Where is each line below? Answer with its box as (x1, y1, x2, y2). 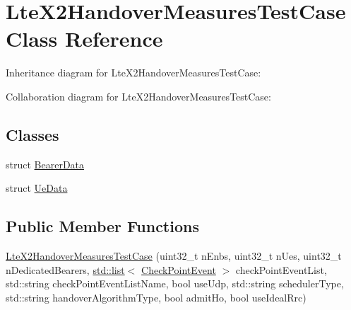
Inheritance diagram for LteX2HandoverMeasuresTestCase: (6, 65, 261, 80)
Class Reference (6, 24, 163, 53)
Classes (6, 123, 59, 145)
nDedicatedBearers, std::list (6, 262, 125, 277)
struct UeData (6, 180, 68, 195)
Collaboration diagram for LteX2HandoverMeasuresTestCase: (6, 88, 271, 103)
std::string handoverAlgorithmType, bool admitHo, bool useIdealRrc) (6, 289, 307, 304)
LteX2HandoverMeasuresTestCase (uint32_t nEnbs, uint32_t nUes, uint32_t (6, 248, 342, 263)
